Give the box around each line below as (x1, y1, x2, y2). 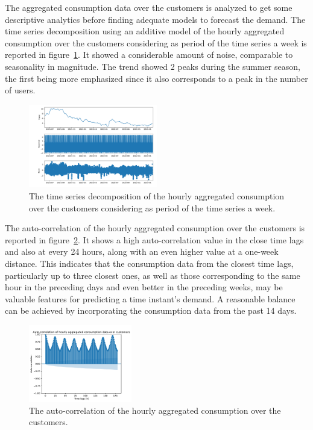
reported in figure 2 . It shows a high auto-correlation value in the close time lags (5, 233, 304, 246)
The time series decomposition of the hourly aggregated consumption (29, 190, 285, 202)
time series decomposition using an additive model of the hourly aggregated (5, 25, 285, 37)
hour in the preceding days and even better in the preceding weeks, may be (5, 281, 283, 293)
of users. (5, 84, 36, 96)
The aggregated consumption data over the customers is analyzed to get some (5, 1, 292, 13)
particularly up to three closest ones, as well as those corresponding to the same (5, 269, 300, 281)
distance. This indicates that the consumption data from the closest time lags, (5, 257, 294, 269)
